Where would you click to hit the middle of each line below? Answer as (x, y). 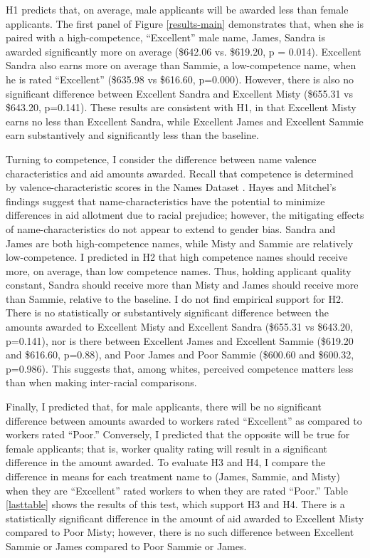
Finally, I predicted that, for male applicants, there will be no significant (164, 407)
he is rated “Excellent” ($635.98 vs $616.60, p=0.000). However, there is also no (180, 79)
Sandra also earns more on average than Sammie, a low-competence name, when (181, 65)
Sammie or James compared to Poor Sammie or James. (126, 546)
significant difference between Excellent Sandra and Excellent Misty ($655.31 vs (179, 93)
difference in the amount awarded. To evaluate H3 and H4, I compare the (166, 462)
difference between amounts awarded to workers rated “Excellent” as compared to (184, 420)
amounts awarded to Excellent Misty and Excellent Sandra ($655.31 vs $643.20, (179, 327)
